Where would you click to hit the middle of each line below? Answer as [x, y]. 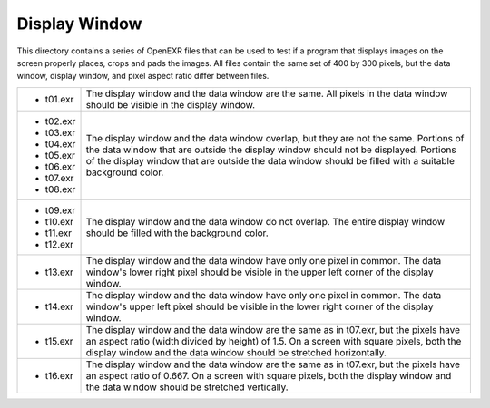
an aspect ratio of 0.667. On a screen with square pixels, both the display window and [269, 375]
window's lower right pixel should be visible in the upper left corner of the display [260, 272]
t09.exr [60, 210]
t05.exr [60, 155]
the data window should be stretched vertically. [187, 387]
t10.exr [59, 221]
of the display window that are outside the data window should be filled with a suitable [270, 160]
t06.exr [60, 166]
